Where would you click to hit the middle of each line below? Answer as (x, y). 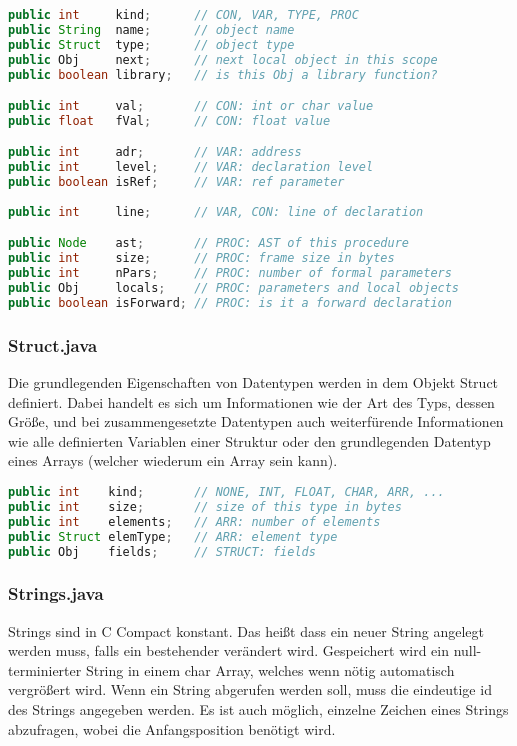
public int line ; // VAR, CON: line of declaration (216, 211)
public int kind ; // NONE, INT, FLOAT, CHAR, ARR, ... (226, 492)
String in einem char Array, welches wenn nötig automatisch (270, 669)
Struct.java (53, 344)
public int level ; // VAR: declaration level (191, 167)
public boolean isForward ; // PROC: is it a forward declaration (230, 302)
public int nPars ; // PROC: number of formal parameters (230, 273)
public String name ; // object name (151, 29)
